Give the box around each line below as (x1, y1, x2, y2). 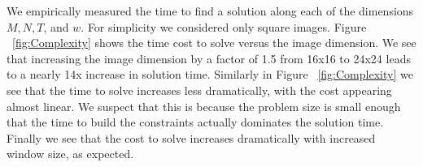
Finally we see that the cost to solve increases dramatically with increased (7, 129, 376, 146)
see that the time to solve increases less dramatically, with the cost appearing (7, 81, 392, 98)
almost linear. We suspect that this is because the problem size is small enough (7, 97, 401, 114)
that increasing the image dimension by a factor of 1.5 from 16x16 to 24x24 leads (7, 49, 411, 66)
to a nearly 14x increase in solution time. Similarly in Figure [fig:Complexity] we (7, 66, 413, 83)
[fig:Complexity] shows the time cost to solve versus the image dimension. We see (12, 34, 416, 51)
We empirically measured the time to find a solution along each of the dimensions (7, 2, 414, 19)
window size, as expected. (7, 145, 134, 162)
